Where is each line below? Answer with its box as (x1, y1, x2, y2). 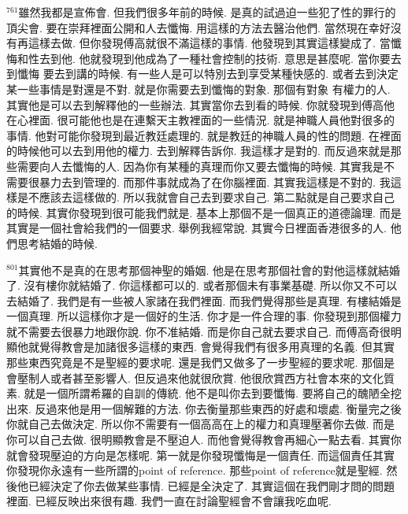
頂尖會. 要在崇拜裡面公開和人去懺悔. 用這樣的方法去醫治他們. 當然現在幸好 (6, 19, 391, 35)
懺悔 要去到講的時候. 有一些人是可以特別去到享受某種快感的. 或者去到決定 (17, 65, 399, 82)
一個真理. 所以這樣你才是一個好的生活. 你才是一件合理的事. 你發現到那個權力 (6, 308, 402, 324)
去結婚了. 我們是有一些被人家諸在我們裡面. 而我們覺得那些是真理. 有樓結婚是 (6, 292, 402, 309)
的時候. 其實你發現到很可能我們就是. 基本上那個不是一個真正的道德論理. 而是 (6, 204, 402, 220)
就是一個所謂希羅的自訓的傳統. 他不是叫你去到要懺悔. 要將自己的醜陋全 (24, 385, 391, 401)
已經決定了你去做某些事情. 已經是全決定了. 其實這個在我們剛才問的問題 (28, 477, 395, 494)
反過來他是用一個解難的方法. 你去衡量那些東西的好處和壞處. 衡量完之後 (35, 400, 402, 416)
